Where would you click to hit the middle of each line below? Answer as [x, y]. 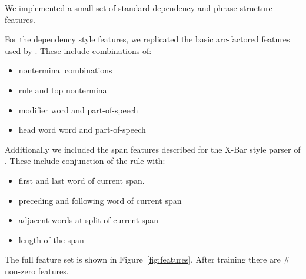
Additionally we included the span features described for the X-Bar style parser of [153, 149]
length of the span [51, 239]
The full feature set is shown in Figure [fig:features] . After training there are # [147, 259]
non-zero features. [37, 270]
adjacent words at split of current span [88, 220]
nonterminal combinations [65, 70]
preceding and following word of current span [100, 200]
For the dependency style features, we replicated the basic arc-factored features [147, 39]
